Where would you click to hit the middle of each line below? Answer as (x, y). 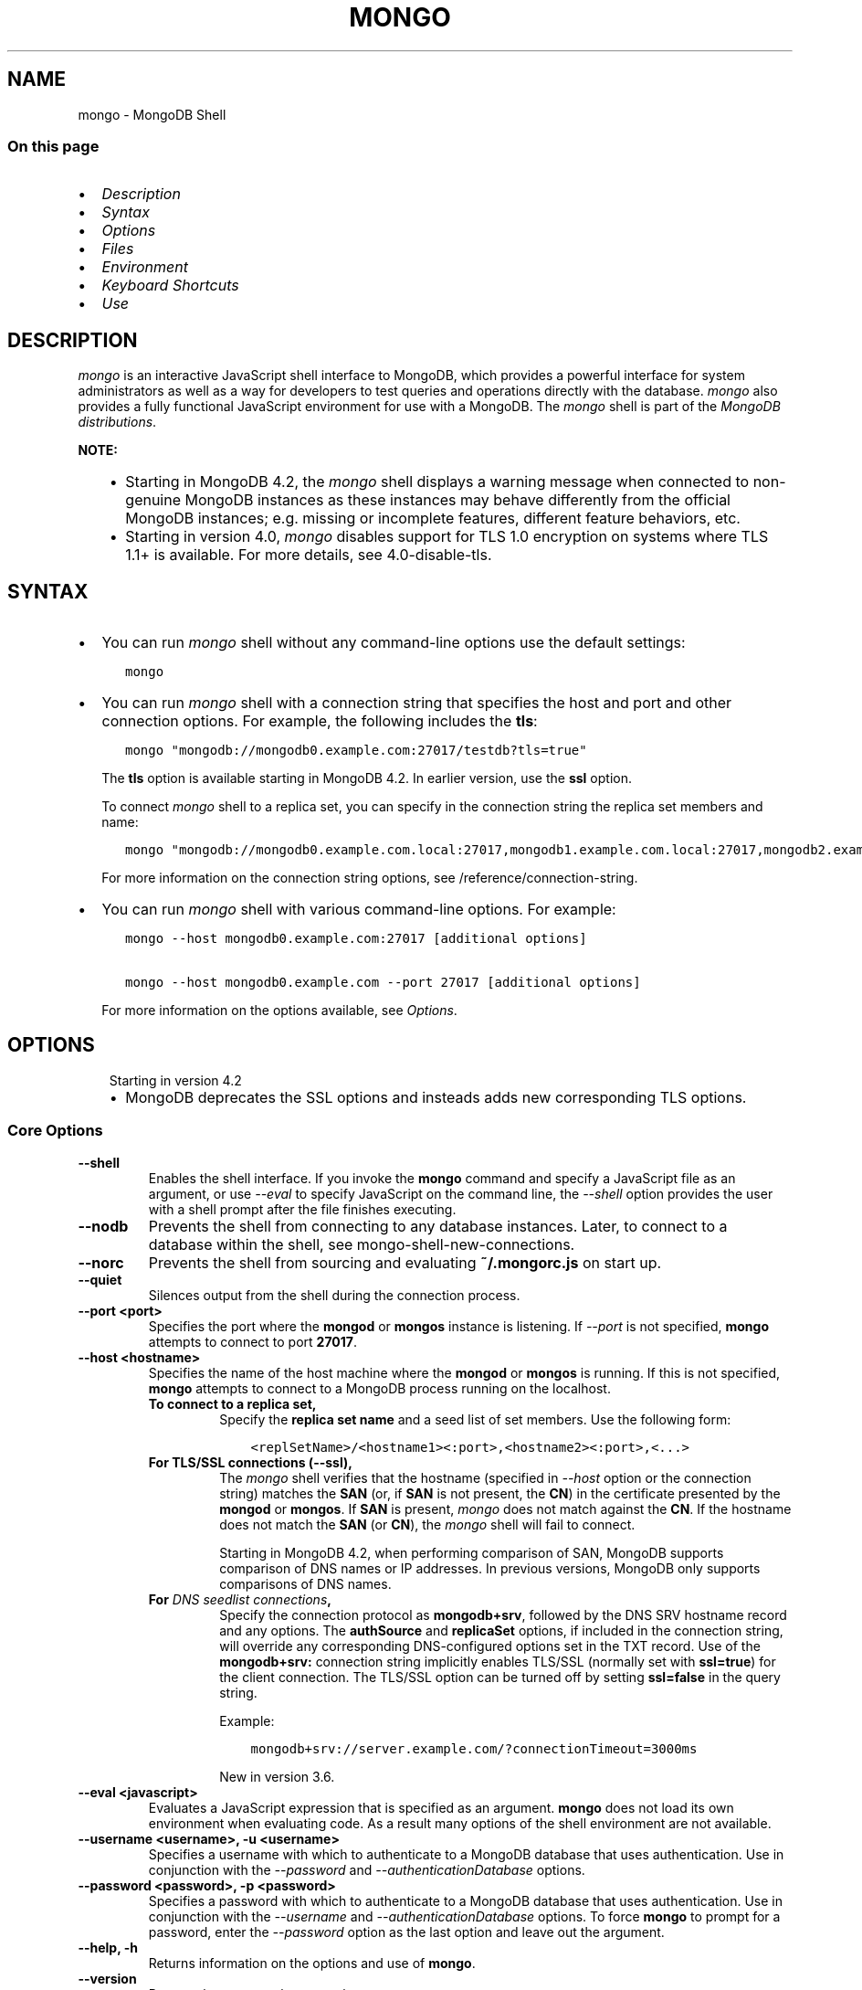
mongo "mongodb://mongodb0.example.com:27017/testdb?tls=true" (356, 751)
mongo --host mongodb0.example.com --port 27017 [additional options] (383, 983)
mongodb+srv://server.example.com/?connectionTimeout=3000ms (474, 1748)
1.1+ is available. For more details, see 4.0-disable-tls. (309, 555)
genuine (153, 500)
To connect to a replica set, (232, 1403)
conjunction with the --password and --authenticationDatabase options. (367, 1869)
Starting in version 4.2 (175, 1080)
